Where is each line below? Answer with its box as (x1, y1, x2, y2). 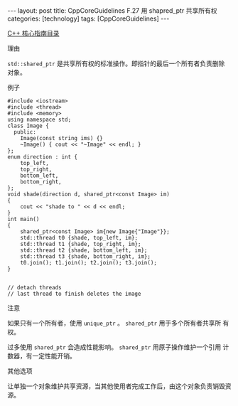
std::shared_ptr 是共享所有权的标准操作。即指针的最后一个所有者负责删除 (7, 59, 225, 68)
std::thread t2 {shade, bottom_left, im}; (20, 247, 148, 254)
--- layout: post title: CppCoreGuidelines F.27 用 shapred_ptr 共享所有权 (7, 6, 217, 15)
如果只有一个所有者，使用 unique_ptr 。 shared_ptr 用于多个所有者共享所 (7, 319, 222, 327)
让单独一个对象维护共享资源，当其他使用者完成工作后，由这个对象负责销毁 (7, 382, 225, 390)
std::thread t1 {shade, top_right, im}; (20, 240, 141, 247)
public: (13, 129, 37, 136)
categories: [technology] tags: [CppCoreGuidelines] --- (7, 14, 170, 23)
